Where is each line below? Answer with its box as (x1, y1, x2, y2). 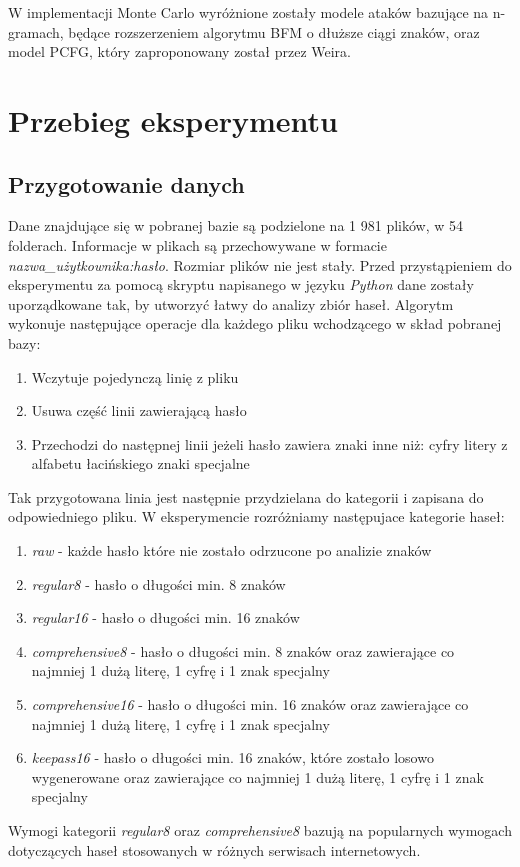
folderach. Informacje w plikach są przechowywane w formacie (8, 234, 387, 255)
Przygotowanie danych (8, 168, 245, 199)
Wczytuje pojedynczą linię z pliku (31, 366, 239, 387)
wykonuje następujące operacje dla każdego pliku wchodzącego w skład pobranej (8, 313, 502, 334)
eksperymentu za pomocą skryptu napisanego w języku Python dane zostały (8, 274, 474, 295)
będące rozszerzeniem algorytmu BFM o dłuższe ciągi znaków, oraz (68, 21, 480, 42)
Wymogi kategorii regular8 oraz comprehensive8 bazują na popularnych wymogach (8, 820, 512, 841)
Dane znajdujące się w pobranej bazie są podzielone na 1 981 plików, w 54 (8, 215, 463, 236)
